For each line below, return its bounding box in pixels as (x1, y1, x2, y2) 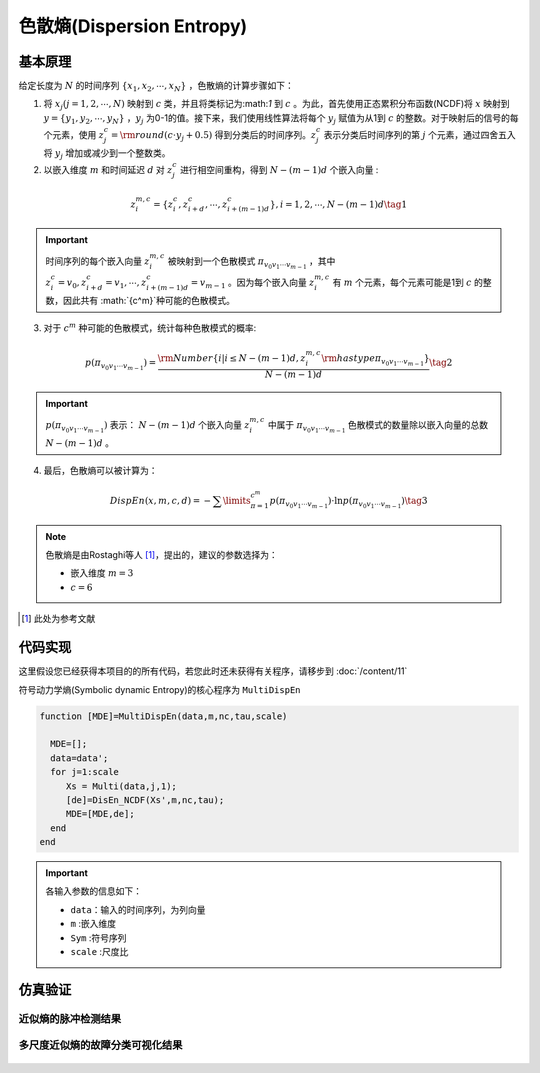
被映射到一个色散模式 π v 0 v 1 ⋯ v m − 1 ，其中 (167, 255, 336, 271)
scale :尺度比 (70, 946, 129, 957)
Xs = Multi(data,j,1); (65, 780, 177, 792)
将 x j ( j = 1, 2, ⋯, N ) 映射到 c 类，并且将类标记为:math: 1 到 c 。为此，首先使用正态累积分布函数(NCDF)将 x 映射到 (43, 98, 510, 112)
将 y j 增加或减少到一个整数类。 (43, 146, 171, 161)
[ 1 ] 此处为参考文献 (21, 613, 96, 625)
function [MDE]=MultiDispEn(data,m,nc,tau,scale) (39, 710, 288, 722)
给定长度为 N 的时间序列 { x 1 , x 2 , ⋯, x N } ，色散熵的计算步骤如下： (18, 80, 294, 94)
